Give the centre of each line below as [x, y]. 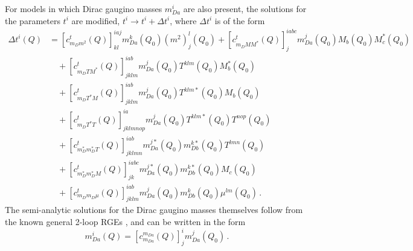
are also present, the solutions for [245, 8]
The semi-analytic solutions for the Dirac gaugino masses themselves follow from [154, 210]
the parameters [33, 20]
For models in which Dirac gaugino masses [84, 8]
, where [183, 20]
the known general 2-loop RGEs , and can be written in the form [125, 222]
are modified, [96, 20]
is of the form [240, 20]
